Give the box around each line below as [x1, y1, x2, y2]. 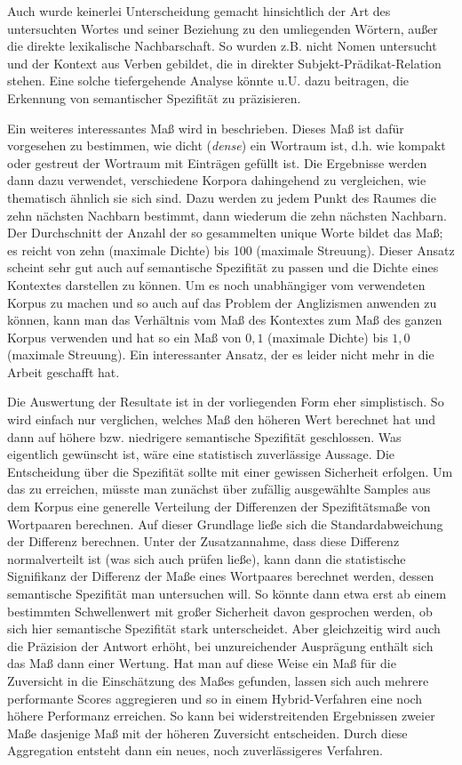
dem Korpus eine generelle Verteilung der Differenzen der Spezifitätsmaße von [7, 497, 431, 516]
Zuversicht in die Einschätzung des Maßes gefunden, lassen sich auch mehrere [7, 671, 429, 689]
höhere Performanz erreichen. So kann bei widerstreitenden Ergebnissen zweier [7, 706, 435, 725]
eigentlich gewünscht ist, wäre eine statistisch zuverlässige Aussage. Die [7, 445, 395, 463]
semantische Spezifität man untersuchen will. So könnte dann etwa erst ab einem [7, 584, 447, 602]
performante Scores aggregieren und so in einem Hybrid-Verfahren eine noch [7, 688, 423, 707]
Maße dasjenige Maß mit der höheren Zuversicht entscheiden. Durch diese [7, 723, 408, 742]
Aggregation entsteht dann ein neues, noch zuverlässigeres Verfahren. [7, 741, 383, 760]
